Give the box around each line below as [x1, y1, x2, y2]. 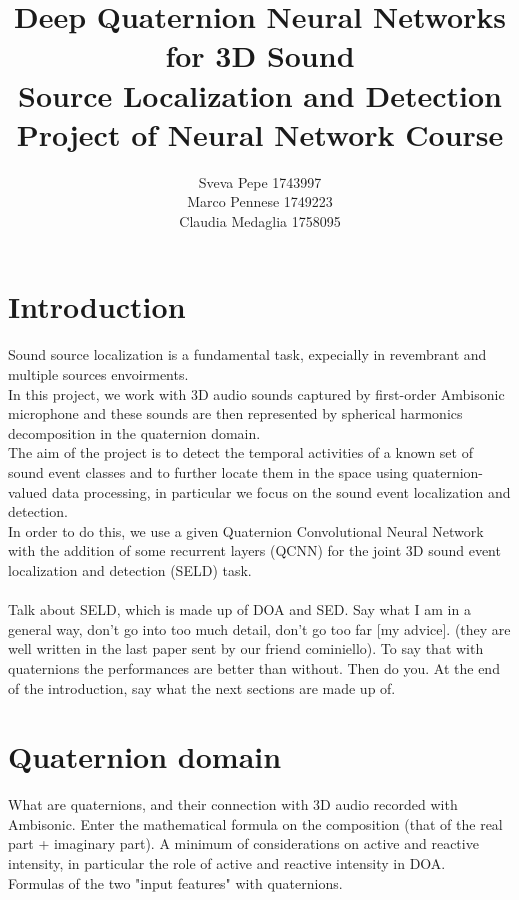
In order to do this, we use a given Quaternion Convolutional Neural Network [8, 520, 484, 541]
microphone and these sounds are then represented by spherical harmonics [8, 403, 463, 424]
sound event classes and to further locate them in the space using [8, 461, 408, 482]
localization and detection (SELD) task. [8, 559, 252, 580]
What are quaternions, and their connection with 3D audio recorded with [8, 794, 458, 815]
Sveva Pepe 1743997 [198, 171, 322, 192]
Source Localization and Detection [18, 74, 502, 115]
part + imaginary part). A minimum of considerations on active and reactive [8, 833, 479, 854]
